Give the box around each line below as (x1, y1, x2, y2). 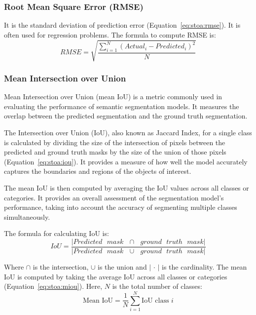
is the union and (98, 261, 147, 272)
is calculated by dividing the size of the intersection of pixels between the (4, 137, 225, 147)
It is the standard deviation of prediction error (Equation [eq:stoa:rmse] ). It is (4, 20, 241, 30)
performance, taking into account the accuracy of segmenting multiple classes (4, 202, 237, 212)
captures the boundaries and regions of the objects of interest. (4, 166, 191, 176)
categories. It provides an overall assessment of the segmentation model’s (4, 192, 224, 202)
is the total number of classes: (112, 281, 202, 291)
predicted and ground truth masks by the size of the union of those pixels (4, 147, 226, 157)
